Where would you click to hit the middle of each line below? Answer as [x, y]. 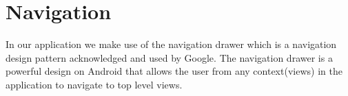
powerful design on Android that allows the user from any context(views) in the [174, 71]
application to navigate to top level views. [94, 84]
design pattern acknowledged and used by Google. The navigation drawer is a [169, 57]
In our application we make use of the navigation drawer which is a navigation [171, 44]
